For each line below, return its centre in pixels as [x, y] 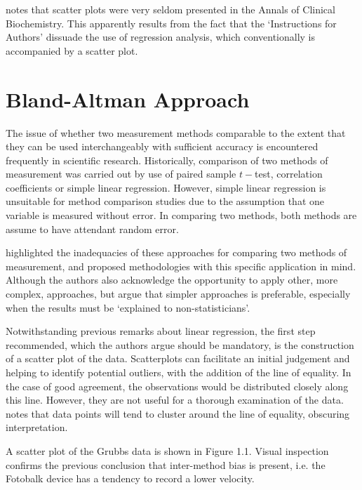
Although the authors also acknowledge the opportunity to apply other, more [172, 280]
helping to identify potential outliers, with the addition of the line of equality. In [179, 372]
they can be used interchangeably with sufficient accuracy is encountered [162, 146]
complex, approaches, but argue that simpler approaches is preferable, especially [178, 294]
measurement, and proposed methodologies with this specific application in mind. [181, 266]
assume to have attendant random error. [92, 229]
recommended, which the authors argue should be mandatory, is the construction [180, 344]
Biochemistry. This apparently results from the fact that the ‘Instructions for [171, 23]
